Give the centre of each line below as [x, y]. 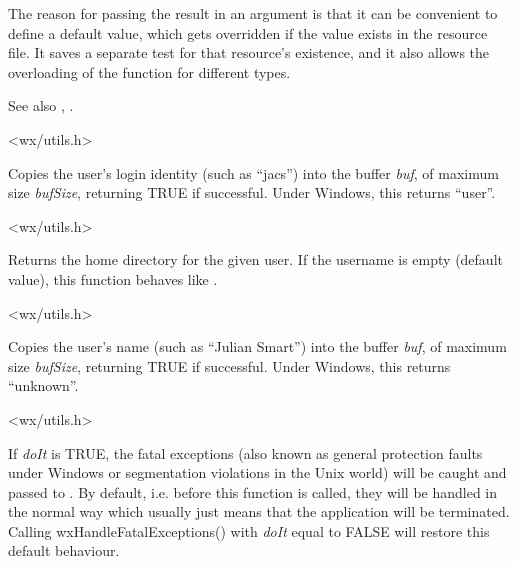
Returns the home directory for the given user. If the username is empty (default [255, 259]
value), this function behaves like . [113, 278]
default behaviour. [64, 550]
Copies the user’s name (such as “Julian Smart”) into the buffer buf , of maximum [257, 346]
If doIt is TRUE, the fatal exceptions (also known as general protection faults [245, 452]
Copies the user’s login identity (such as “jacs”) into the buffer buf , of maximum [253, 172]
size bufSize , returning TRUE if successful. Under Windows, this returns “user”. [252, 192]
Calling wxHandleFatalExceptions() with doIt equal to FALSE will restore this [249, 530]
